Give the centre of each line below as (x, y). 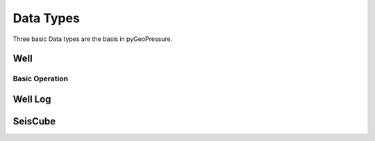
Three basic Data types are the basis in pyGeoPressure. (93, 39)
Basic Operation (41, 78)
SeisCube (34, 121)
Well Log (32, 99)
